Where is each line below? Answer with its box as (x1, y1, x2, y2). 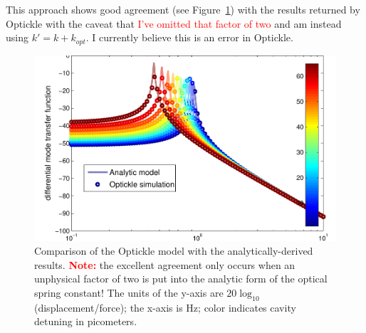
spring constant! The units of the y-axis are (34, 285, 224, 300)
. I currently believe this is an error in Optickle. (85, 30, 293, 45)
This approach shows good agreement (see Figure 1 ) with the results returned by (6, 2, 360, 16)
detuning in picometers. (34, 314, 137, 329)
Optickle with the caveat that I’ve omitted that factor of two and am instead (6, 16, 342, 31)
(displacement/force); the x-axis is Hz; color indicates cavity (34, 300, 296, 314)
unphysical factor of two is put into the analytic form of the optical (34, 271, 328, 286)
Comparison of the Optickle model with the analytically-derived (34, 243, 313, 258)
